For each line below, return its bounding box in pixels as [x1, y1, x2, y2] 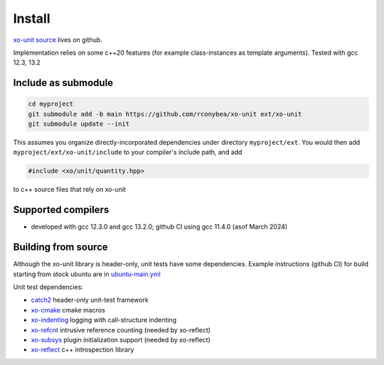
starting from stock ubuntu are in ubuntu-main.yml [13, 270, 161, 278]
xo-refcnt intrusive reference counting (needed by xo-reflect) [31, 325, 211, 334]
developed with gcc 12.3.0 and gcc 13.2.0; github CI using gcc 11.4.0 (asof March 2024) [31, 222, 288, 231]
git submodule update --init [28, 120, 130, 128]
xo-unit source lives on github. [13, 36, 103, 44]
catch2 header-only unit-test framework [31, 295, 149, 305]
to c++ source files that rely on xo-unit [13, 185, 126, 194]
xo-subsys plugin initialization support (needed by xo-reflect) [31, 336, 211, 344]
